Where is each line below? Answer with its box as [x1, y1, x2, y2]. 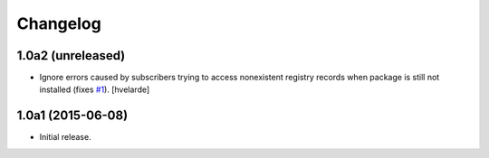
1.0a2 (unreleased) [16, 48, 126, 63]
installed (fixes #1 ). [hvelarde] [39, 84, 150, 95]
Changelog [16, 14, 101, 33]
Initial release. [39, 132, 91, 143]
